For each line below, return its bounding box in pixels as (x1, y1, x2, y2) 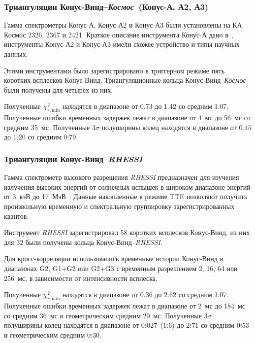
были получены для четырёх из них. (4, 84, 113, 95)
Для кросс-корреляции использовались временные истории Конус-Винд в (4, 253, 223, 264)
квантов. (4, 210, 29, 221)
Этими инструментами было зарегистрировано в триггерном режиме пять (4, 65, 225, 75)
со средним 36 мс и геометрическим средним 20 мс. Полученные (4, 310, 202, 320)
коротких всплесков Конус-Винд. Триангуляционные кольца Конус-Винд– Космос (4, 75, 246, 85)
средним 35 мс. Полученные (4, 122, 90, 132)
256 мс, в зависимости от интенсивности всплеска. (4, 273, 158, 283)
